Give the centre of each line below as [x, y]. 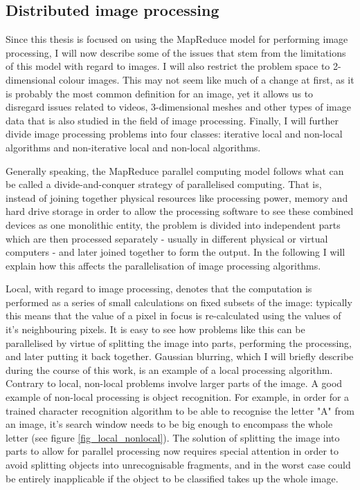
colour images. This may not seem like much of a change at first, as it [207, 79]
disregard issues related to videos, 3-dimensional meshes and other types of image [178, 107]
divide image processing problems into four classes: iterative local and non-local [174, 134]
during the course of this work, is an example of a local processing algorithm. [169, 369]
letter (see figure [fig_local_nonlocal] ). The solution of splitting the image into [173, 437]
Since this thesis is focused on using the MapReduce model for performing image [177, 39]
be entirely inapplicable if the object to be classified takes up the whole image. [172, 478]
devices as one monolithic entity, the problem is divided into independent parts [173, 224]
